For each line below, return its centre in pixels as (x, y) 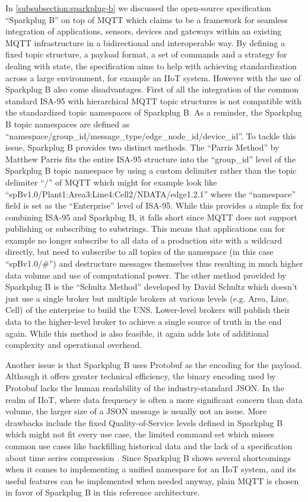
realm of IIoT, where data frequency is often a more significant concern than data (154, 399)
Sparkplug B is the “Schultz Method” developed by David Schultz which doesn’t (152, 287)
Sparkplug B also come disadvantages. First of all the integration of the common (152, 89)
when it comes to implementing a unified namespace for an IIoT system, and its (151, 469)
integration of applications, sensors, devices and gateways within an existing (144, 31)
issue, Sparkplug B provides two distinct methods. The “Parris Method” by (142, 147)
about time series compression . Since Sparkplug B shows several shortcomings (148, 457)
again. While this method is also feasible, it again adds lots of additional (137, 333)
